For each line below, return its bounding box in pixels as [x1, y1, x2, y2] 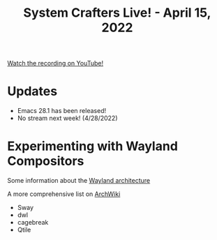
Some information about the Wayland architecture [7, 177, 151, 185]
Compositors [7, 153, 84, 169]
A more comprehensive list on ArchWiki [7, 190, 121, 198]
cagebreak [17, 218, 49, 227]
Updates [7, 84, 58, 99]
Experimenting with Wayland [7, 138, 178, 154]
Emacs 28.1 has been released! [17, 107, 107, 115]
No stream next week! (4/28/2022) [17, 114, 118, 123]
